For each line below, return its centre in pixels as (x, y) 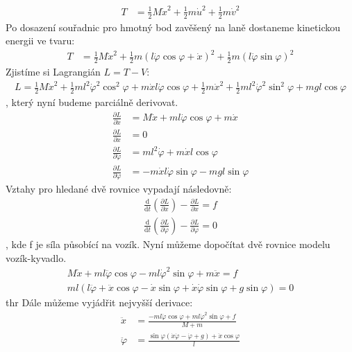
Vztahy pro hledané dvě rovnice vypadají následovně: (119, 189)
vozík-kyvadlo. (36, 257)
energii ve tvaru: (40, 41)
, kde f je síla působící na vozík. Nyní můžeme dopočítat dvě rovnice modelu (168, 244)
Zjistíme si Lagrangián (53, 72)
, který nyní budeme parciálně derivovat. (92, 102)
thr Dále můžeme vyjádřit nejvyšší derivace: (99, 302)
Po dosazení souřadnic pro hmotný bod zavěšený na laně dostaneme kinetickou (173, 27)
